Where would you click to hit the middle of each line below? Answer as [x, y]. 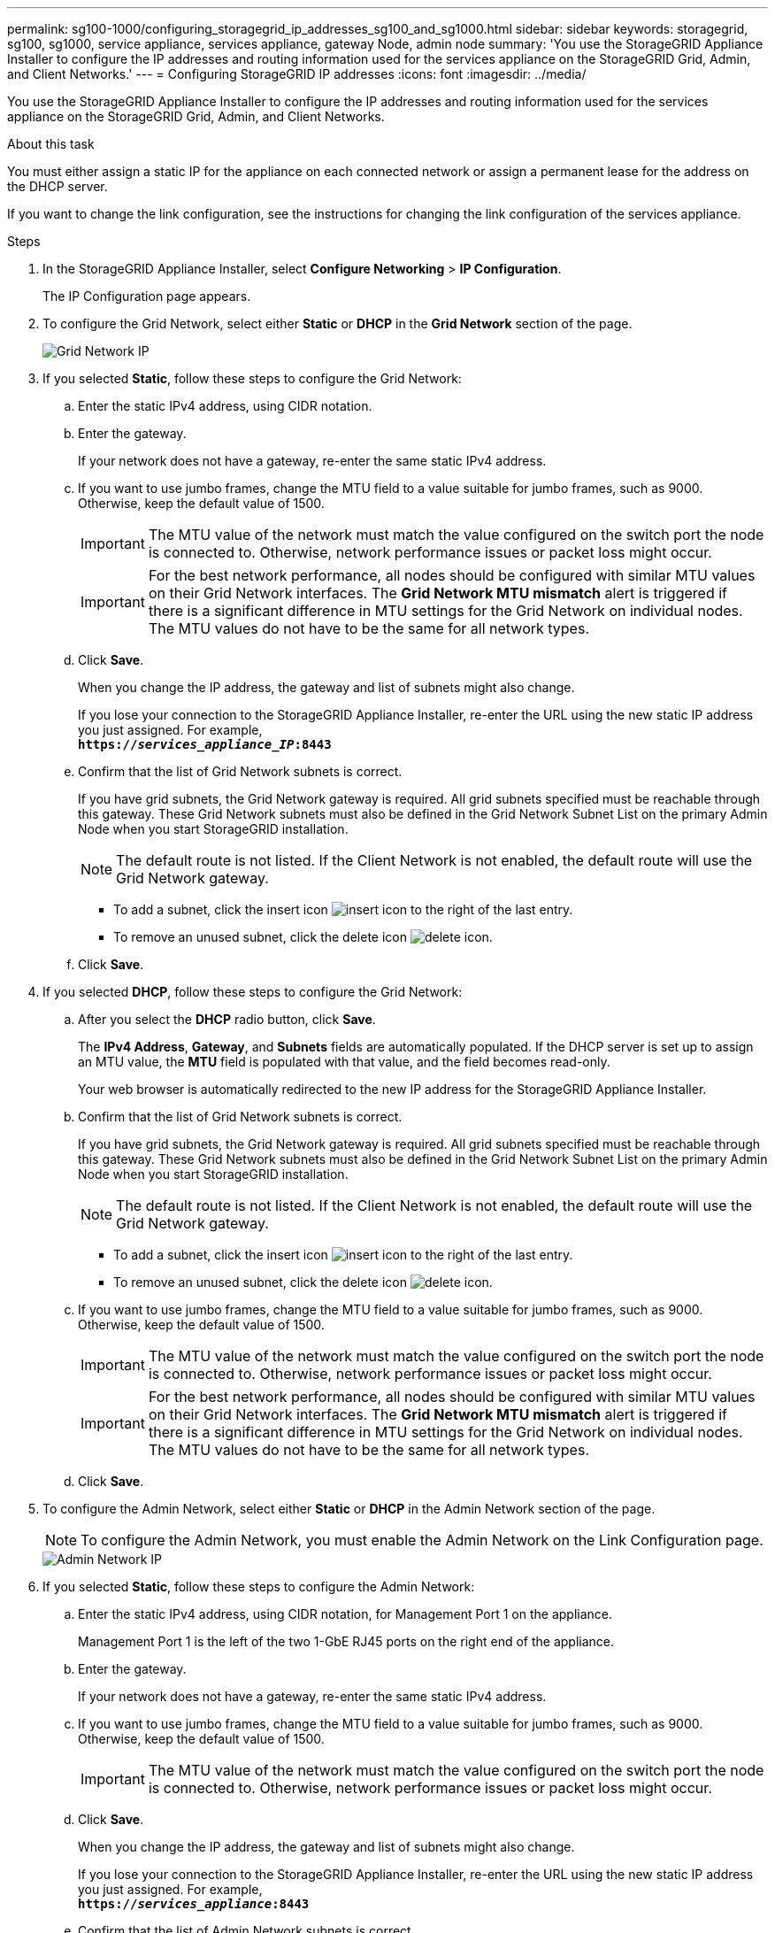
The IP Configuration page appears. [147, 296]
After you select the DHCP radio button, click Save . [227, 1019]
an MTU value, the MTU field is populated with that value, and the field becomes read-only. [344, 1062]
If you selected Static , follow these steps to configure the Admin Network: [259, 1586]
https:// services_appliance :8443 [194, 1904]
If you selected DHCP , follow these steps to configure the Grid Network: [253, 992]
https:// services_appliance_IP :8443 [205, 744]
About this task [51, 144]
